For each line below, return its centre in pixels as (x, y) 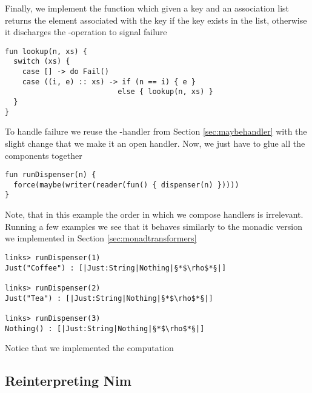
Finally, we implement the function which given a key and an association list (147, 8)
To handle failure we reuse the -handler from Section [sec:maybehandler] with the (156, 131)
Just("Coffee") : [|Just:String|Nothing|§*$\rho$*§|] (116, 268)
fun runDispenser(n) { (51, 175)
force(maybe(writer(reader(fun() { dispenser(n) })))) (126, 185)
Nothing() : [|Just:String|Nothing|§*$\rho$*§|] (105, 328)
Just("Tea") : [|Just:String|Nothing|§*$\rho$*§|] (109, 298)
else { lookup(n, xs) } (165, 92)
